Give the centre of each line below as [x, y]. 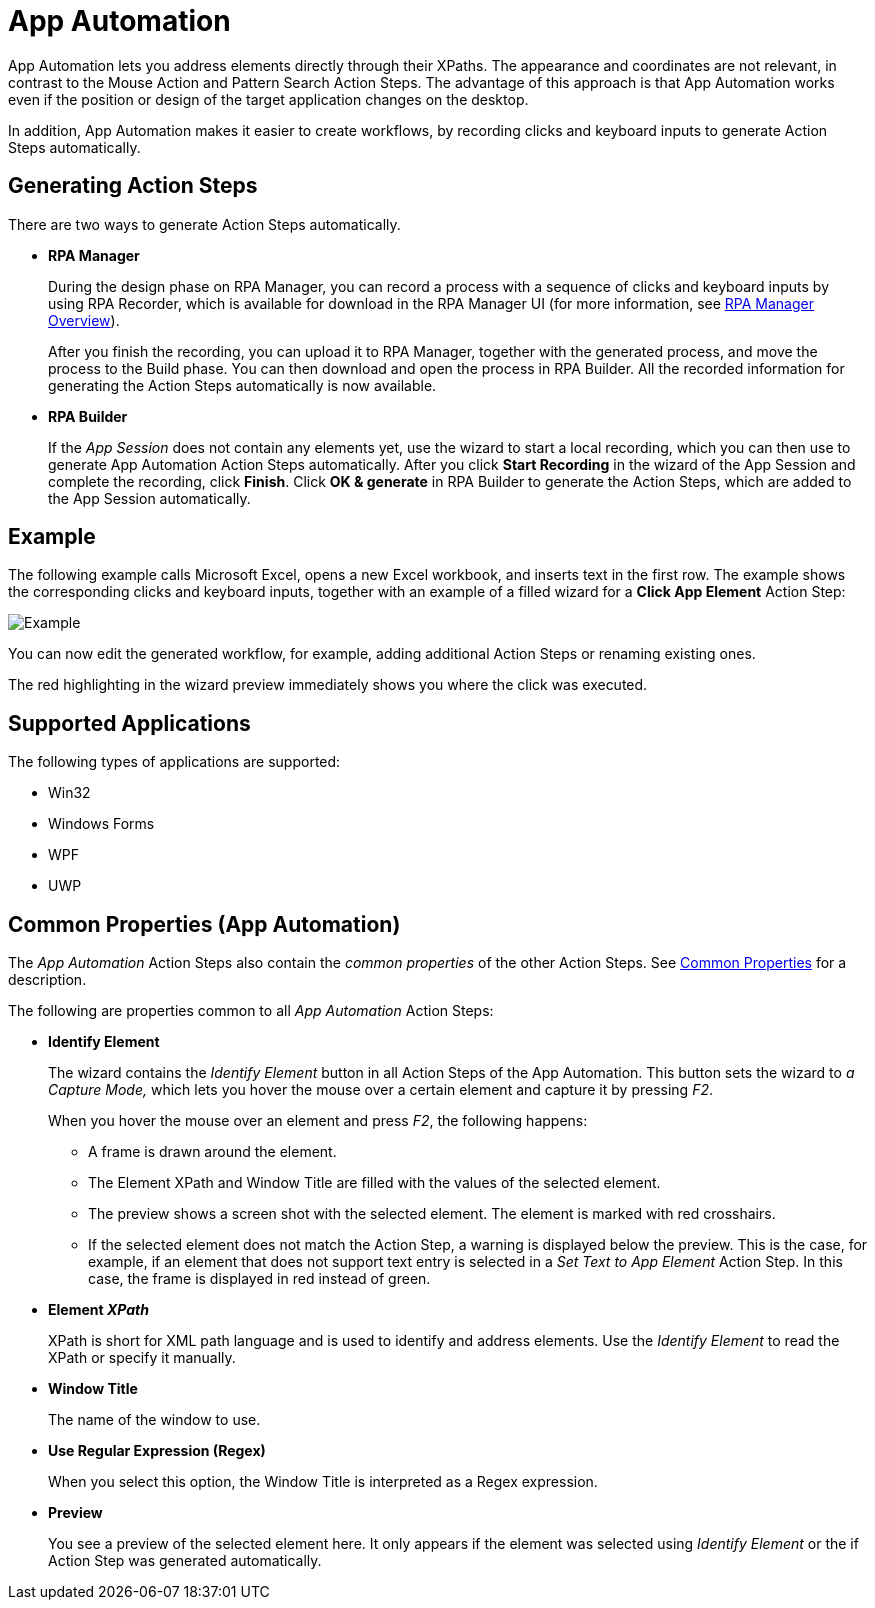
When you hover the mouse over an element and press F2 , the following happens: [318, 1121]
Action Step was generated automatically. [185, 1561]
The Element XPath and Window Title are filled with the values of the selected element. [374, 1183]
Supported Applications [129, 723]
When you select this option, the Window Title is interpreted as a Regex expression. [323, 1482]
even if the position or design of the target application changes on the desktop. [268, 99]
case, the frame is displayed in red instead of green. [259, 1279]
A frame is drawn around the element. [212, 1152]
